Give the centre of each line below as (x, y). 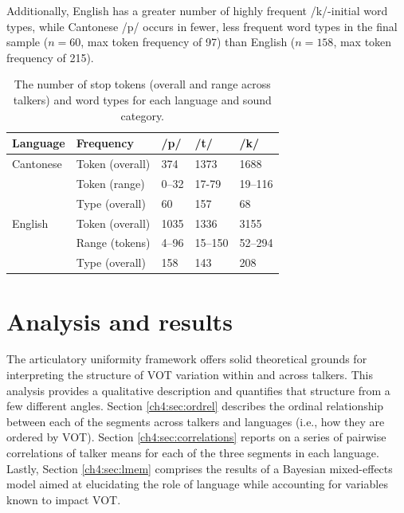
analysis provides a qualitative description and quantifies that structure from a (198, 390)
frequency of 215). (50, 57)
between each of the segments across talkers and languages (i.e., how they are (196, 421)
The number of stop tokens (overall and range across (142, 84)
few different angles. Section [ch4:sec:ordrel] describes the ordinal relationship (195, 406)
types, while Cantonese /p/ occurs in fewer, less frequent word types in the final (202, 26)
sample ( (27, 42)
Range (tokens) (113, 243)
